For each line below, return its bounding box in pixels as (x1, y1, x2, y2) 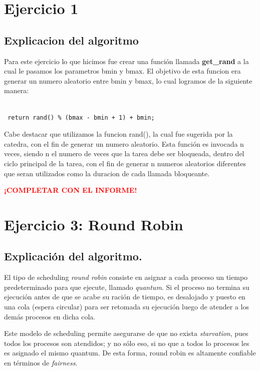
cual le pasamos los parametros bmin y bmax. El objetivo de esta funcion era (4, 66, 241, 76)
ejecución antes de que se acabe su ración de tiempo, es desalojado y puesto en (4, 291, 245, 302)
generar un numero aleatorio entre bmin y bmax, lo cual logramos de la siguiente (4, 75, 252, 86)
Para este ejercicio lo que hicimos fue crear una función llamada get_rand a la (4, 56, 249, 66)
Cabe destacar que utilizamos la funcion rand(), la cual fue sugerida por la (4, 129, 233, 139)
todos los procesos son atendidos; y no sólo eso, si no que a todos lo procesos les (4, 337, 249, 348)
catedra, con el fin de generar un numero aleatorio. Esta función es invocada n (4, 138, 244, 149)
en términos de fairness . (4, 357, 78, 368)
